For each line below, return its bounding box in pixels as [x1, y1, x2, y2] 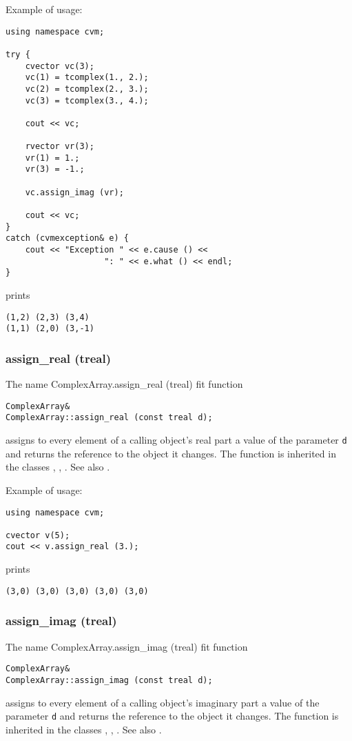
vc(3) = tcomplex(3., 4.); [25, 95, 149, 106]
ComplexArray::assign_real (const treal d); [6, 413, 213, 423]
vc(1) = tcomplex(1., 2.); [25, 72, 149, 83]
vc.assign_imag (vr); [25, 187, 124, 197]
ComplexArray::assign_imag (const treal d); [6, 675, 213, 685]
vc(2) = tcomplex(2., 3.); [25, 83, 149, 94]
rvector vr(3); [25, 141, 94, 152]
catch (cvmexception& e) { [6, 233, 129, 244]
